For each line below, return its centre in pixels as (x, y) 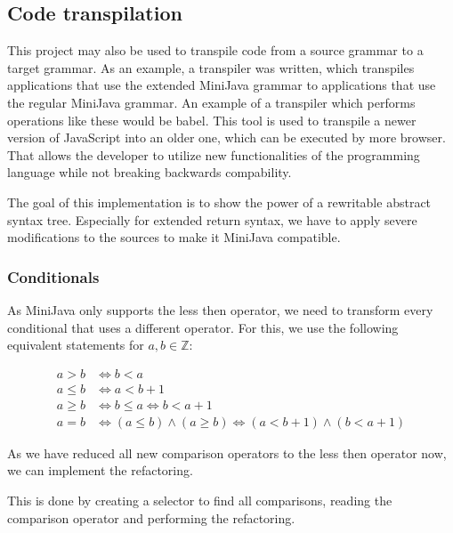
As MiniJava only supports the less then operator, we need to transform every (220, 309)
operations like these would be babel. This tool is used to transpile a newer (212, 120)
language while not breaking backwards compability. (150, 172)
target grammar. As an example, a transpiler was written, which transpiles (211, 67)
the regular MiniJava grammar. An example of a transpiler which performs (211, 102)
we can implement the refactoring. (100, 470)
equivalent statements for (76, 345)
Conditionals (53, 276)
